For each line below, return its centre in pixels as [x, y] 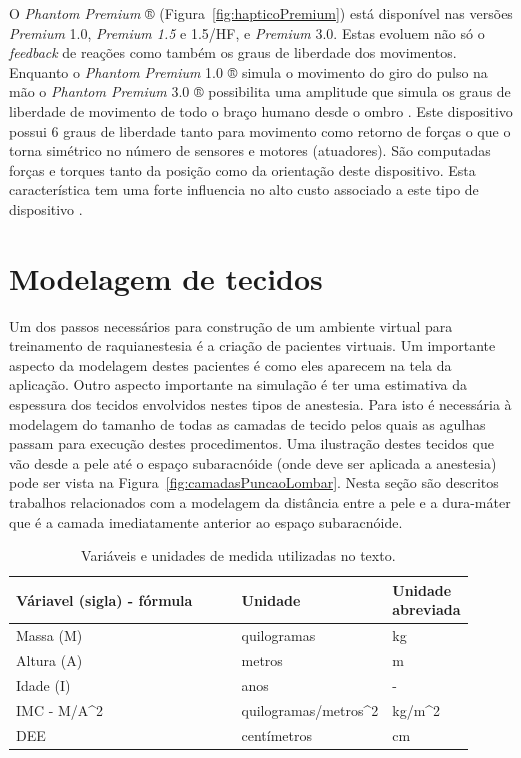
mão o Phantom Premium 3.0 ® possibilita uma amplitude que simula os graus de [260, 91]
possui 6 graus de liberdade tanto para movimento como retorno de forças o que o [260, 130]
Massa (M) [49, 635]
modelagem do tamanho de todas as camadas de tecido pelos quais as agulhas [247, 423]
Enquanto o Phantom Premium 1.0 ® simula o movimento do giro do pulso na [248, 71]
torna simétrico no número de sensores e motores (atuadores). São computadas [250, 150]
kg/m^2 [416, 709]
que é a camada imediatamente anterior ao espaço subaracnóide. [206, 521]
